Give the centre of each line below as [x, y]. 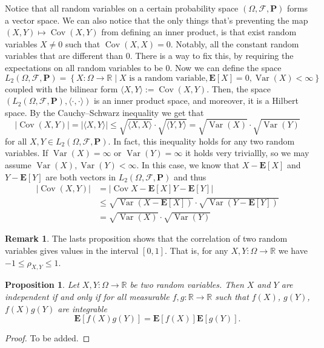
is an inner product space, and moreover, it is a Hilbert [196, 101]
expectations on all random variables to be [84, 67]
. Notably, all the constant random [235, 43]
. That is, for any [196, 251]
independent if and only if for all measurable [87, 297]
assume [18, 165]
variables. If [27, 153]
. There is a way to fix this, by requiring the [212, 56]
